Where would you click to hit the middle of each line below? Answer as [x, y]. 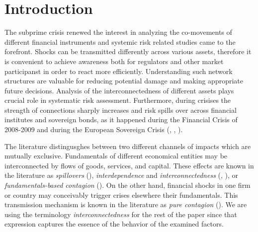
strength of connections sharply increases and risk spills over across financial [121, 110]
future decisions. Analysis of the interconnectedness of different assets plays [119, 90]
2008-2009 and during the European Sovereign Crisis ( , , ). [94, 129]
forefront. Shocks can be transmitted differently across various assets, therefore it [128, 51]
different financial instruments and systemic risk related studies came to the [120, 41]
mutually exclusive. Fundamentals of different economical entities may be [116, 156]
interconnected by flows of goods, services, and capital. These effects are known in [129, 165]
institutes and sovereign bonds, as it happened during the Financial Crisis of [121, 119]
